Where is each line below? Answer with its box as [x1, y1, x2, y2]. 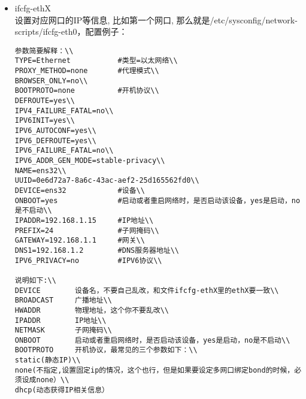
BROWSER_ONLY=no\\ [14, 76, 88, 85]
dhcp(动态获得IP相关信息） [14, 386, 109, 395]
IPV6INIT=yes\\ [14, 116, 75, 125]
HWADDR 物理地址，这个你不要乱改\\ [14, 306, 169, 315]
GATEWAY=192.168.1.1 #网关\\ [14, 236, 145, 245]
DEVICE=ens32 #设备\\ [14, 186, 145, 195]
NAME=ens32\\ [14, 166, 66, 175]
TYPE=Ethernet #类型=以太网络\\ [14, 56, 178, 65]
